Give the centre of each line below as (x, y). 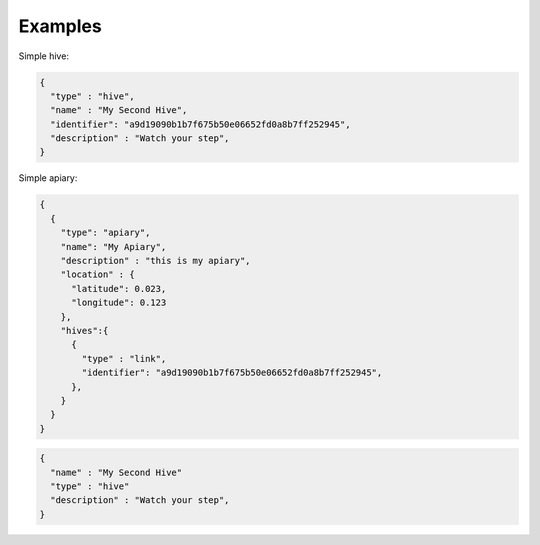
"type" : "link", (124, 358)
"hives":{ (84, 330)
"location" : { (97, 274)
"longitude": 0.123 (119, 303)
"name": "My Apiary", (113, 246)
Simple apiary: (48, 178)
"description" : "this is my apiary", (155, 261)
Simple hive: (44, 56)
